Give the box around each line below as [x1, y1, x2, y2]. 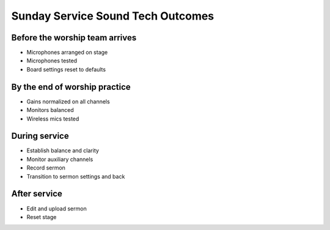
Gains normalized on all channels [26, 98, 110, 105]
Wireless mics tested [26, 115, 79, 122]
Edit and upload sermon [26, 205, 87, 212]
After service [11, 188, 62, 199]
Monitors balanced [26, 106, 74, 114]
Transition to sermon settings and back [26, 172, 125, 180]
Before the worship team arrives [11, 32, 137, 43]
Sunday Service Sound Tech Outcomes [11, 9, 215, 23]
